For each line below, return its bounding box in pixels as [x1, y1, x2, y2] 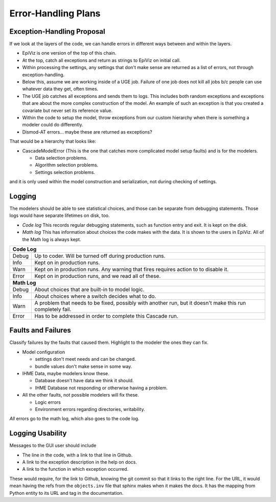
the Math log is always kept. [22, 236, 81, 243]
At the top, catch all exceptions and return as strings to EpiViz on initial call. [22, 57, 181, 63]
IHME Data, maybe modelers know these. [22, 370, 109, 377]
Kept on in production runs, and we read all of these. [34, 272, 161, 279]
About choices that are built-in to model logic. [34, 286, 145, 293]
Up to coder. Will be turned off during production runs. [34, 252, 166, 259]
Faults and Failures [9, 326, 71, 335]
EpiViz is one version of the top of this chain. [22, 50, 117, 56]
